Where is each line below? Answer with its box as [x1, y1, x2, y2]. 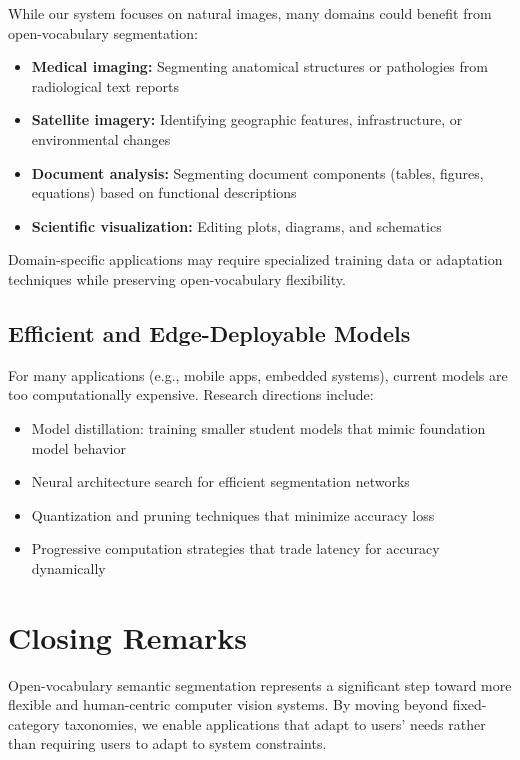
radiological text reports [31, 75, 180, 96]
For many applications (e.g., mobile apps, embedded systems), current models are [8, 364, 508, 385]
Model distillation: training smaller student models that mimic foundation [31, 417, 486, 438]
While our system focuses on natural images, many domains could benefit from [8, 3, 492, 23]
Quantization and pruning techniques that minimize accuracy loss [31, 504, 435, 525]
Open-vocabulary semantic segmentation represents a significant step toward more [8, 674, 512, 695]
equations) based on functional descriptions [31, 182, 297, 203]
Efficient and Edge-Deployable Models [8, 317, 411, 348]
